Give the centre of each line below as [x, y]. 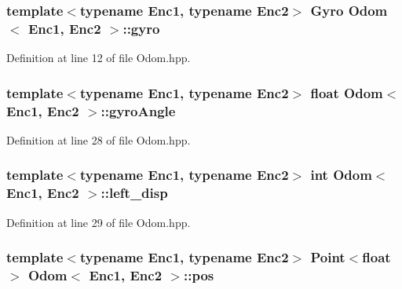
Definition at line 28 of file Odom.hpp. [99, 139]
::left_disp [134, 193]
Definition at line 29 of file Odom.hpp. [99, 222]
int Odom [341, 175]
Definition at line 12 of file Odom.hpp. [99, 58]
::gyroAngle [138, 110]
